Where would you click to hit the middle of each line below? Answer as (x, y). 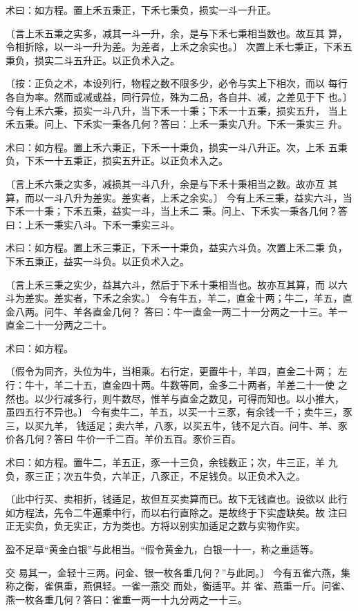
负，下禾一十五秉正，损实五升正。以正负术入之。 (117, 161)
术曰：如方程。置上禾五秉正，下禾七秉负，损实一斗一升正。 (141, 10)
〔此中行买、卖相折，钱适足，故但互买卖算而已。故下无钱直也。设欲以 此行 (177, 499)
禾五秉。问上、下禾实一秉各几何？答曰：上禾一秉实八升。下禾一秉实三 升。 (177, 124)
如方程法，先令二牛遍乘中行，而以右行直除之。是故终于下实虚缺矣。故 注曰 (177, 512)
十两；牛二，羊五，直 (304, 298)
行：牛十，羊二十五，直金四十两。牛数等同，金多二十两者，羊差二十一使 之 (177, 385)
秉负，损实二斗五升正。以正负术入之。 (93, 60)
